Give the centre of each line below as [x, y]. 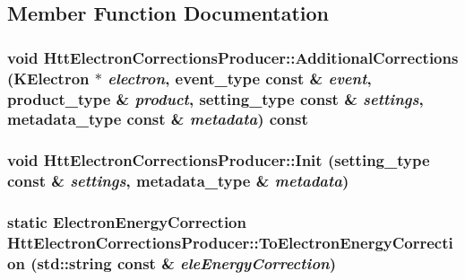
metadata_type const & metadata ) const [158, 119]
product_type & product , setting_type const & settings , [215, 98]
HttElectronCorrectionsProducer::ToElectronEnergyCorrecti [230, 242]
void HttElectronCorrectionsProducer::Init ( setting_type [219, 160]
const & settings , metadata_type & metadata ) [178, 181]
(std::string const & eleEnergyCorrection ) [184, 262]
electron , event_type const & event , [240, 78]
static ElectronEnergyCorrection [127, 222]
